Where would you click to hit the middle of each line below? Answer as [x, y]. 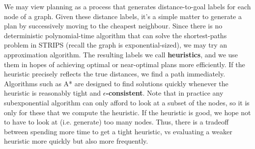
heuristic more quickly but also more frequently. [76, 141]
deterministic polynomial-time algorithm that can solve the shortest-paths [115, 35]
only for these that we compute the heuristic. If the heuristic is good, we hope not [127, 112]
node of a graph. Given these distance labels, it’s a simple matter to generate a [123, 16]
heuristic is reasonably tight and [53, 93]
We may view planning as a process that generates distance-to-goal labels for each [127, 6]
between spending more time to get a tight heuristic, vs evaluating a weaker [118, 131]
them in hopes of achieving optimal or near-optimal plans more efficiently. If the [125, 64]
